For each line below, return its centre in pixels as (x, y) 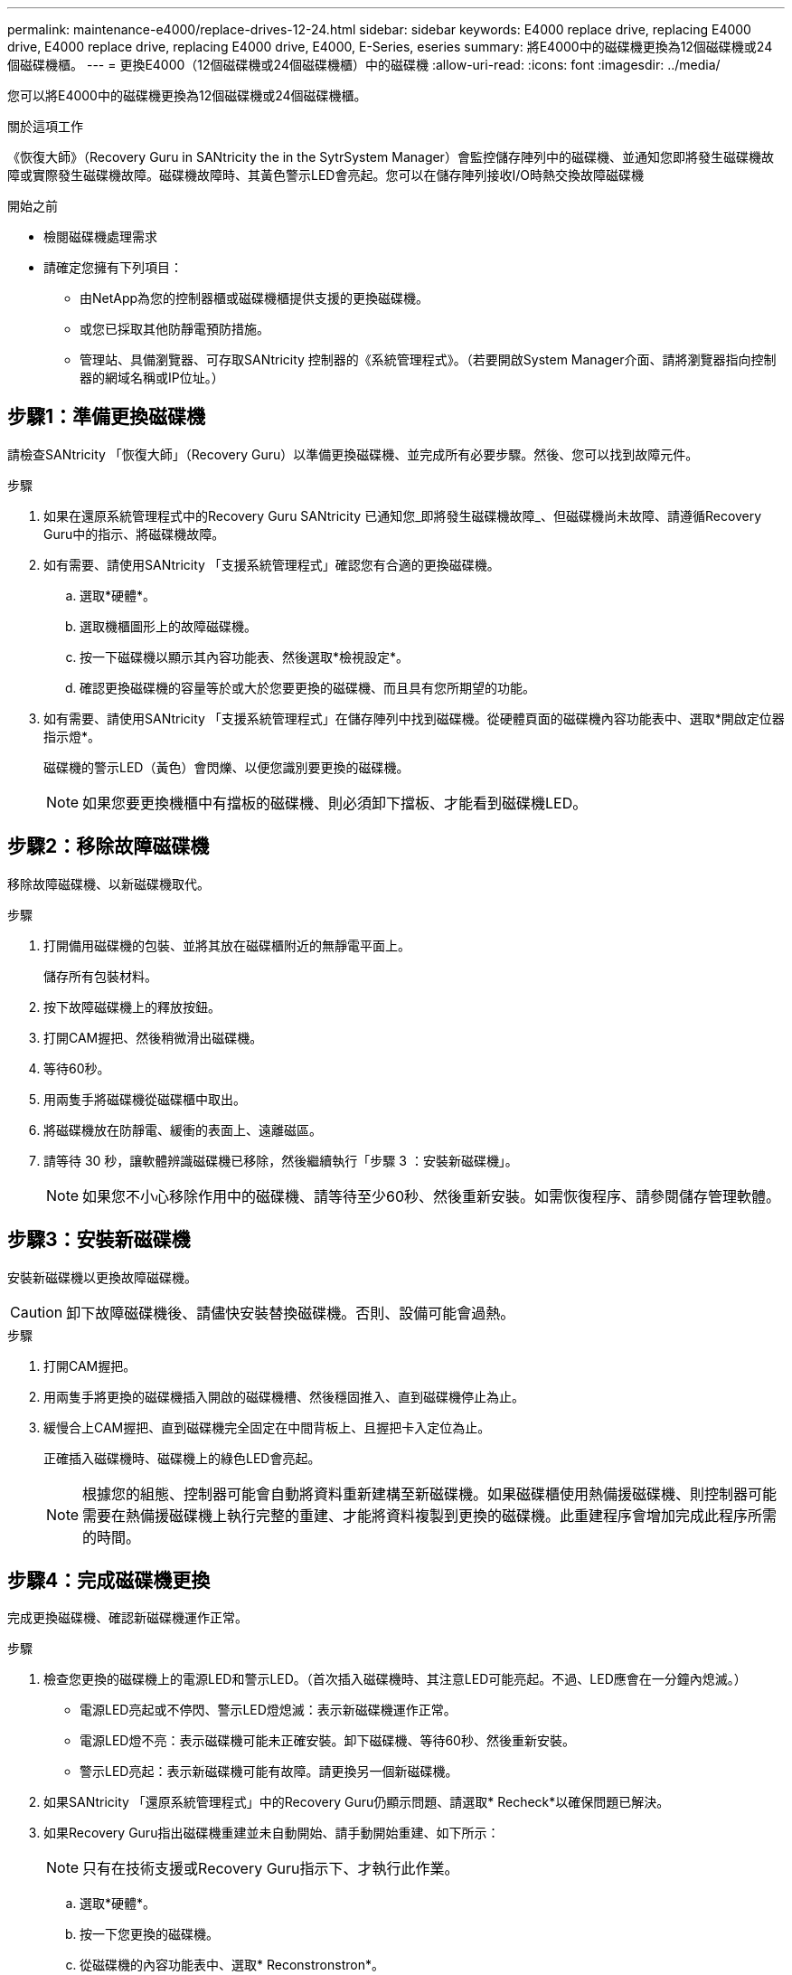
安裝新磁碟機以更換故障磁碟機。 (102, 1277)
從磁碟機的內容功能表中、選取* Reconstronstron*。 (232, 1965)
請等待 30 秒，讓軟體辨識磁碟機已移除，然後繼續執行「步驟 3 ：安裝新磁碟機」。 (281, 1160)
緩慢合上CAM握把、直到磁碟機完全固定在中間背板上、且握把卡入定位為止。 (267, 1427)
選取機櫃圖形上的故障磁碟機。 (168, 626)
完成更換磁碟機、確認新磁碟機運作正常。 (127, 1618)
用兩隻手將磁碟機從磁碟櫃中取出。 (145, 1099)
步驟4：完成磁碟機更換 (109, 1580)
